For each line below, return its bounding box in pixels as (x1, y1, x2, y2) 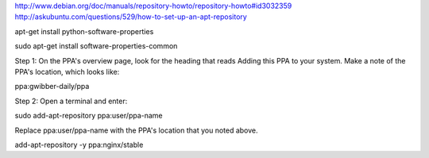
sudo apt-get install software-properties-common (14, 41, 178, 51)
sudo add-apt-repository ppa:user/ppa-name (14, 111, 163, 121)
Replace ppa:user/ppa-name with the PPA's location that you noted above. (14, 125, 258, 135)
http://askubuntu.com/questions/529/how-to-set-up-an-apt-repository (14, 12, 248, 21)
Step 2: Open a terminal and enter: (14, 96, 128, 106)
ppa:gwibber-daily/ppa (14, 82, 90, 91)
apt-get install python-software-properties (14, 26, 154, 36)
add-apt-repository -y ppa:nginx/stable (14, 140, 144, 149)
